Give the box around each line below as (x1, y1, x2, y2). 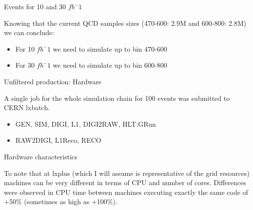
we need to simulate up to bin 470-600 (53, 43, 167, 54)
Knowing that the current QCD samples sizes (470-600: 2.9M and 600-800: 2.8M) (4, 18, 247, 28)
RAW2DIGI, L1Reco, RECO (15, 135, 101, 145)
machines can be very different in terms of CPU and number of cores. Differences (4, 177, 246, 188)
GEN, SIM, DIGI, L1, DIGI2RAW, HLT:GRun (15, 118, 156, 129)
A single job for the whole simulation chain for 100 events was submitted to (4, 93, 230, 103)
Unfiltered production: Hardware (4, 76, 102, 86)
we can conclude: (4, 27, 55, 38)
